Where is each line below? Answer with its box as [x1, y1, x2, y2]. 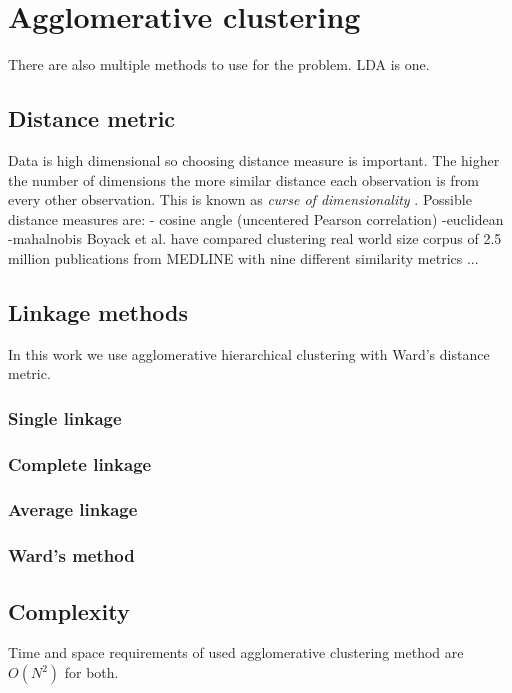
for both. [64, 662, 119, 683]
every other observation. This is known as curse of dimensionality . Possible [8, 189, 472, 210]
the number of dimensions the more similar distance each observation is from [8, 169, 479, 190]
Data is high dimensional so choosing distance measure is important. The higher [8, 149, 500, 170]
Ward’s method [8, 543, 135, 568]
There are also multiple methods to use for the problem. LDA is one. [8, 54, 430, 75]
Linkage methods [8, 296, 189, 327]
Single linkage [8, 405, 122, 430]
